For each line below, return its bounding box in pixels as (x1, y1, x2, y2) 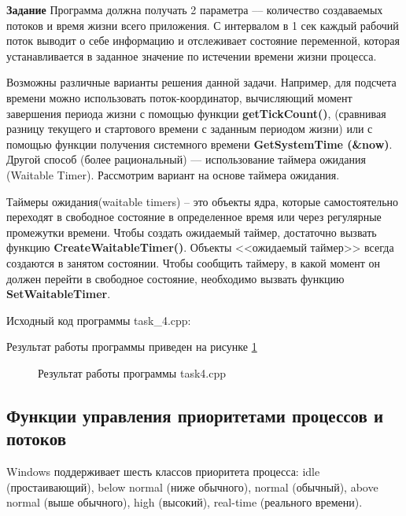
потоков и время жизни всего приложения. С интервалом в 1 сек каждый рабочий (6, 17, 399, 33)
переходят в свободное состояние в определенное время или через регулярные (6, 208, 382, 225)
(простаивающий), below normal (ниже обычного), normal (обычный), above (6, 478, 378, 495)
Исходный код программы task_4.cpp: (6, 311, 191, 328)
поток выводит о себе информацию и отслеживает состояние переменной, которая (6, 32, 400, 49)
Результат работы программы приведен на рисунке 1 (6, 338, 257, 355)
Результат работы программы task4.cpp (38, 364, 226, 381)
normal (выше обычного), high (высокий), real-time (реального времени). (6, 494, 363, 510)
